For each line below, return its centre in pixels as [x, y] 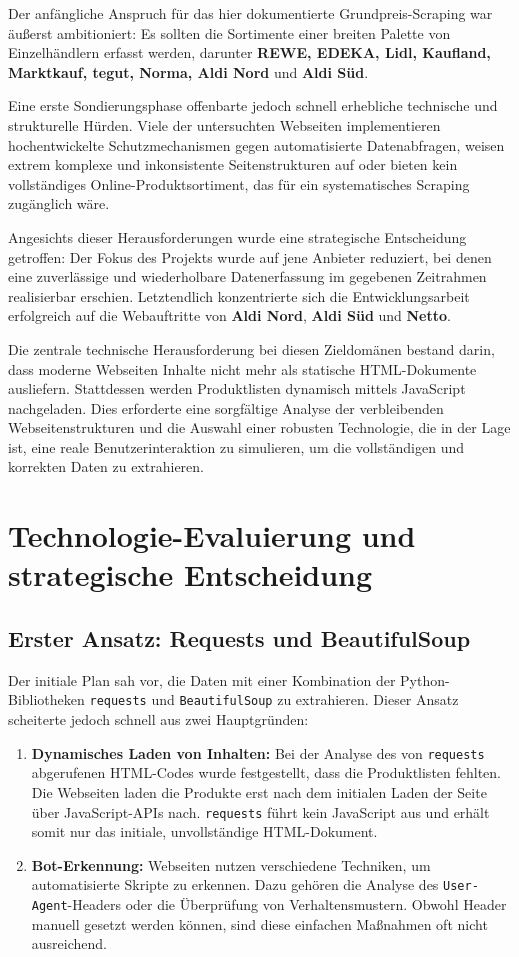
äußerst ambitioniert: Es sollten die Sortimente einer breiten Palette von [229, 32]
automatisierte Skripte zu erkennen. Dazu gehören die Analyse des [235, 884]
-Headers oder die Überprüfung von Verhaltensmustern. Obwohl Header [287, 904]
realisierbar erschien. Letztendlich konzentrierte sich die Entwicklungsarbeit [239, 295]
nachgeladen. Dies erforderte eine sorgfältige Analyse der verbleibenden [226, 407]
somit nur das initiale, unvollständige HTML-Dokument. [204, 831]
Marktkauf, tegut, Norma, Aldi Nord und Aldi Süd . [188, 71]
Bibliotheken [46, 699]
